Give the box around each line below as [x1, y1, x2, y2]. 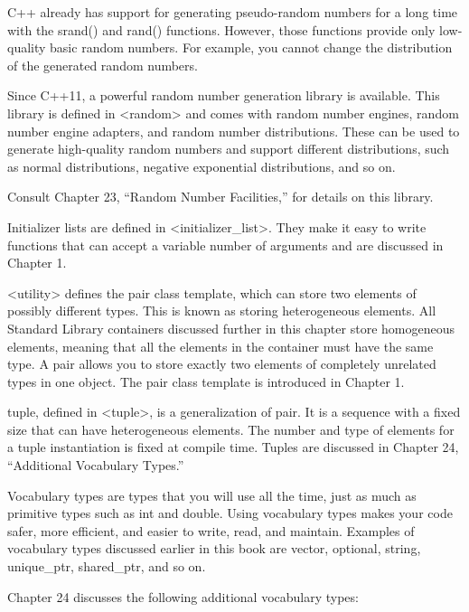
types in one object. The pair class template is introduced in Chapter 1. [7, 372, 405, 391]
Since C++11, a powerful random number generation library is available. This [7, 86, 440, 105]
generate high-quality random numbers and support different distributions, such [7, 139, 450, 158]
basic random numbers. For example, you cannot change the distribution [50, 38, 453, 57]
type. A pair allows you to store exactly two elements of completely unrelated [7, 354, 436, 373]
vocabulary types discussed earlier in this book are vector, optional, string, [7, 539, 421, 558]
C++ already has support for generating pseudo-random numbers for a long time [7, 3, 458, 21]
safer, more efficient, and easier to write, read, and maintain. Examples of [7, 521, 415, 540]
